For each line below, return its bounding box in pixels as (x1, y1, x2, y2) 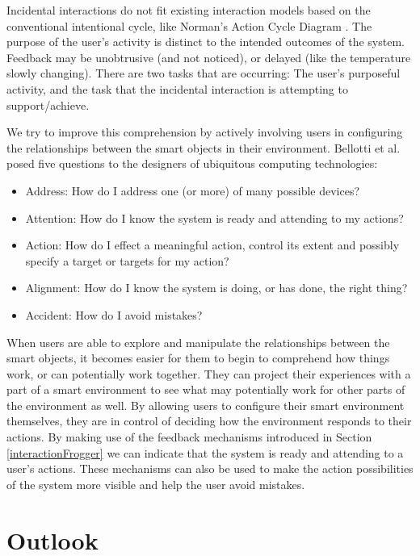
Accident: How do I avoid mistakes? (25, 306, 203, 323)
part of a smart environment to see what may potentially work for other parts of (6, 381, 405, 398)
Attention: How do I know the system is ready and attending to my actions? (25, 209, 404, 226)
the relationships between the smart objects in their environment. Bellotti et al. (6, 139, 401, 156)
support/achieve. (6, 96, 90, 113)
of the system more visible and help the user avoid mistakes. (6, 475, 305, 492)
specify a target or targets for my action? (25, 252, 229, 269)
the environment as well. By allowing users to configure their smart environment (6, 396, 405, 413)
